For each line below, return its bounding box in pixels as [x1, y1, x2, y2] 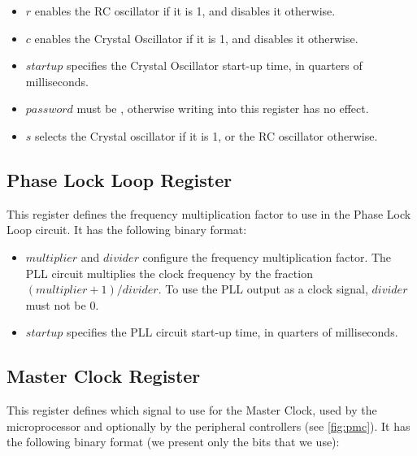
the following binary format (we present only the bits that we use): [7, 433, 340, 450]
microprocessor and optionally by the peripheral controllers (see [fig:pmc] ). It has [7, 417, 410, 434]
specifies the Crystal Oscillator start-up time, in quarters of [66, 57, 363, 74]
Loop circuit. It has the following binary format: [7, 221, 247, 238]
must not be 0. [25, 296, 99, 313]
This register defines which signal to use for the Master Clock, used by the [7, 402, 377, 419]
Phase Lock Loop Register [7, 167, 232, 192]
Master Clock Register [7, 363, 201, 389]
